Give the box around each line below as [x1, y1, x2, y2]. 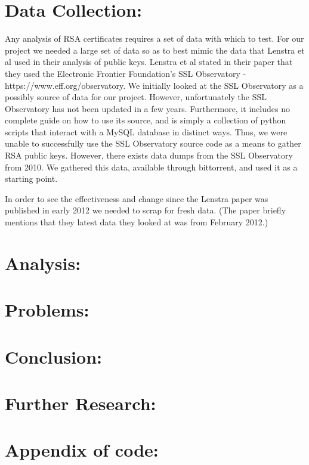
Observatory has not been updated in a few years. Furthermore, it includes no [5, 102, 290, 114]
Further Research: [5, 390, 156, 415]
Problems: [5, 297, 89, 322]
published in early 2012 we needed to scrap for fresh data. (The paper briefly [5, 204, 286, 216]
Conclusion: [5, 344, 102, 368]
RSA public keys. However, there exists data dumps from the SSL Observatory [5, 149, 293, 162]
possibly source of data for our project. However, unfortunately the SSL [5, 91, 267, 103]
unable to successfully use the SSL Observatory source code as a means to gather [5, 137, 301, 150]
